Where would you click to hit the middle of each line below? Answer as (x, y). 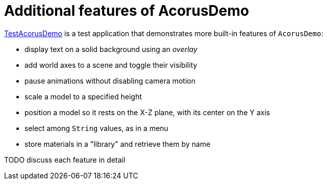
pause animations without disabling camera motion (110, 81)
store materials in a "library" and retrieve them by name (118, 144)
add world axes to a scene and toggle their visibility (111, 65)
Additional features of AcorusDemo (127, 11)
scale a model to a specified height (83, 96)
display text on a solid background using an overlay (111, 49)
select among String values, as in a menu (96, 128)
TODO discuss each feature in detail (65, 160)
